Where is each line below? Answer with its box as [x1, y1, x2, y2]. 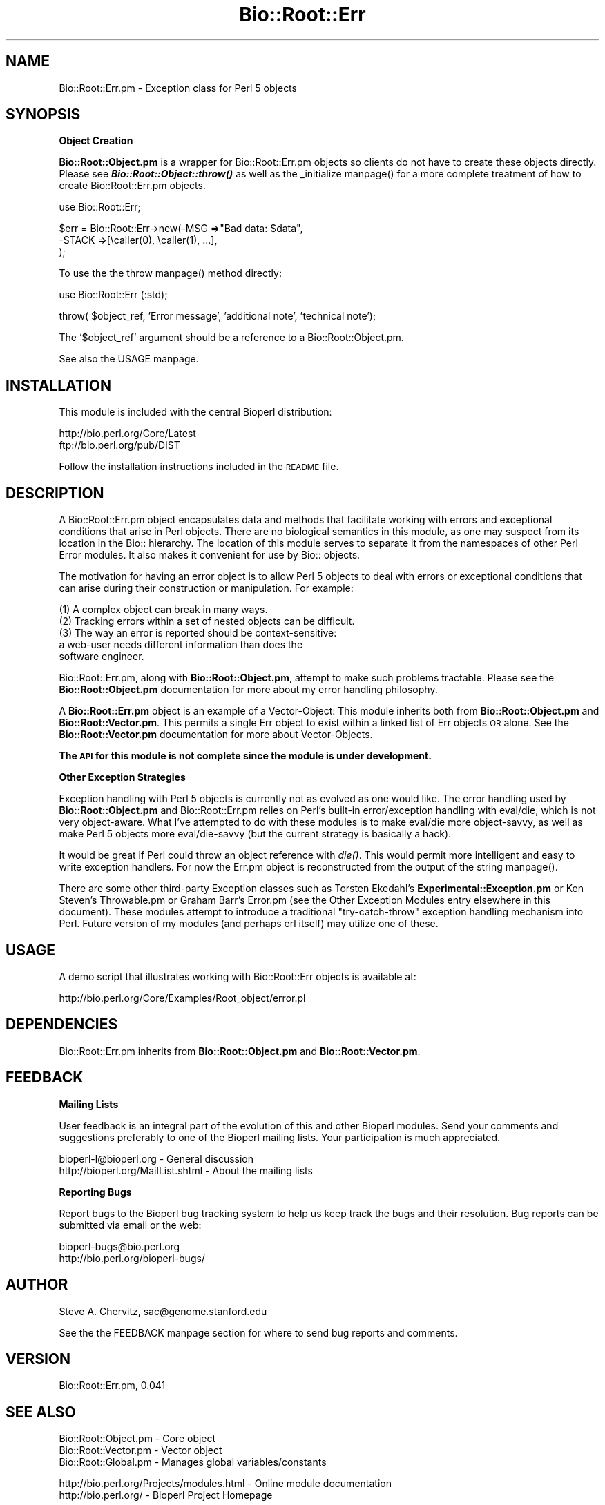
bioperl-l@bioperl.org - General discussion [59, 1152, 254, 1165]
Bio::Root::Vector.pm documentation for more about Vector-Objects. [59, 728, 373, 741]
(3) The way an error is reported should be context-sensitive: [59, 627, 337, 639]
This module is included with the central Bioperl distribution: [59, 406, 332, 418]
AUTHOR [6, 1276, 68, 1294]
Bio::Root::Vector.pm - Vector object [59, 1444, 222, 1457]
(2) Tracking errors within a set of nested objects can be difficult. [59, 615, 355, 628]
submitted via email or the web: [59, 1218, 202, 1231]
